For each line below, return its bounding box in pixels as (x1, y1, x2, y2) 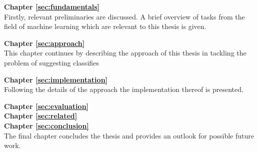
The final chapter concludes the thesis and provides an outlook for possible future (4, 130, 254, 140)
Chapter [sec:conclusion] (4, 120, 89, 130)
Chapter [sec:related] (4, 110, 77, 121)
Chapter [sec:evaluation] (4, 100, 89, 111)
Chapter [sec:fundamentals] (4, 1, 100, 11)
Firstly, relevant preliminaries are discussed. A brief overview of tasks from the (4, 11, 245, 21)
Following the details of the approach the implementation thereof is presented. (4, 84, 243, 94)
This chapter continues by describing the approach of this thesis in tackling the (4, 47, 246, 58)
